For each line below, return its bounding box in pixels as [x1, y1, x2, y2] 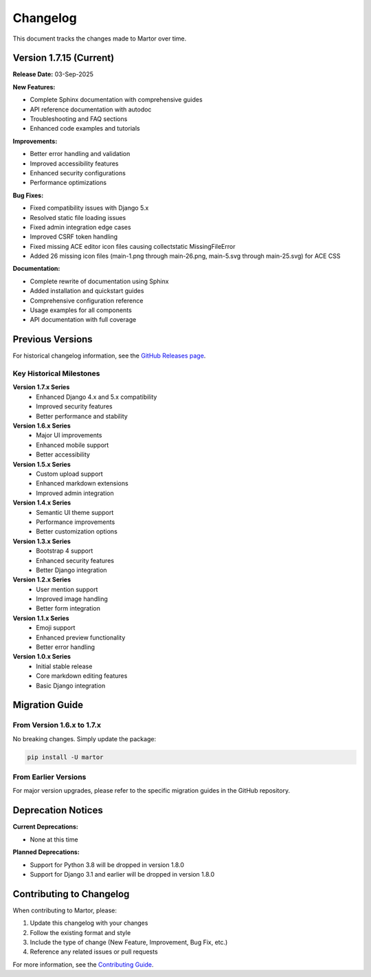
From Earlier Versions [12, 772, 87, 782]
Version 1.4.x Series [12, 498, 71, 507]
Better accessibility [36, 450, 91, 459]
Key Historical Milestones [12, 369, 100, 378]
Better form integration [36, 604, 101, 613]
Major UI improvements [36, 431, 102, 439]
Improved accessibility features [30, 159, 119, 168]
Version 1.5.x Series [12, 460, 71, 468]
